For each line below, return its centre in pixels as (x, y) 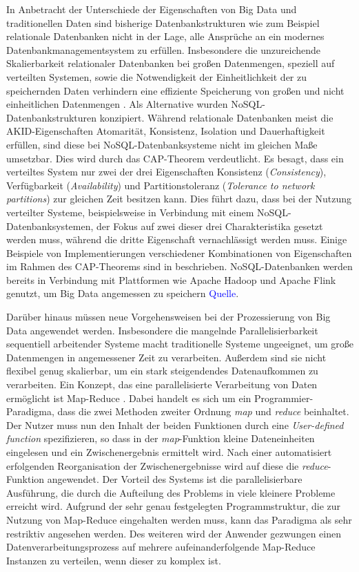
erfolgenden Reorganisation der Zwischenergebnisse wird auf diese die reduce (167, 465)
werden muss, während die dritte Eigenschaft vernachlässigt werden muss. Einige (177, 239)
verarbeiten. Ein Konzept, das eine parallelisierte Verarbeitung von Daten (162, 384)
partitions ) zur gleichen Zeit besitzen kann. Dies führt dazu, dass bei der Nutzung (179, 199)
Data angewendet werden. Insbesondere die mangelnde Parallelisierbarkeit (162, 330)
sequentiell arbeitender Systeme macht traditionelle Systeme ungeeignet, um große (180, 344)
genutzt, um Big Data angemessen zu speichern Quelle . (123, 293)
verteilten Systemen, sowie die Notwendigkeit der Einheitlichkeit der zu (157, 76)
